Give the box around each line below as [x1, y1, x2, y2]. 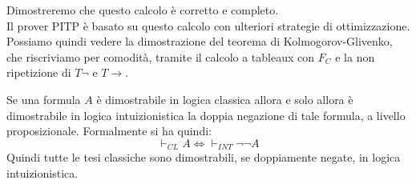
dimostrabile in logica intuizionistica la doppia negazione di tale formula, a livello [6, 106, 406, 123]
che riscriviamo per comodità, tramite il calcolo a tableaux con [6, 48, 315, 65]
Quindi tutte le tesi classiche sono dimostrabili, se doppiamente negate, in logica [6, 149, 401, 166]
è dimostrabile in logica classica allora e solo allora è [96, 90, 353, 107]
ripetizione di [6, 64, 71, 81]
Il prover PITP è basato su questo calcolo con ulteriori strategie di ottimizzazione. [6, 17, 410, 34]
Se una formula [6, 90, 81, 107]
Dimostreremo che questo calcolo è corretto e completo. [6, 2, 279, 18]
